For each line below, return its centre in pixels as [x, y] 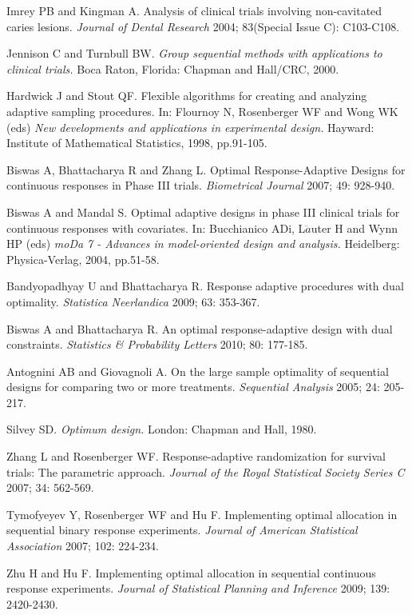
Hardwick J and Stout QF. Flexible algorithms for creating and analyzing [187, 96]
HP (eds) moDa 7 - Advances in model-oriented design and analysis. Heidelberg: [203, 244]
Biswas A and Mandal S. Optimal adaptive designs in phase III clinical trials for [203, 212]
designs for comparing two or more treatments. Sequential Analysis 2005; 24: [193, 387]
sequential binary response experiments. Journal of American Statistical [182, 530]
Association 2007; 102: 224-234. [83, 546]
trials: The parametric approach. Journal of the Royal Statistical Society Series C [206, 471]
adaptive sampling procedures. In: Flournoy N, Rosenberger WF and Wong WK [202, 111]
